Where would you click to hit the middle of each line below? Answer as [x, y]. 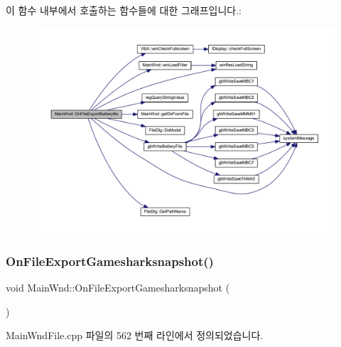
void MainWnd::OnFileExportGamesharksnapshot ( [118, 288]
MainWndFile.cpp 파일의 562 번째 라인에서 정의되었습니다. [135, 335]
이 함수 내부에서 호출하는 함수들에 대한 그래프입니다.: [124, 10]
